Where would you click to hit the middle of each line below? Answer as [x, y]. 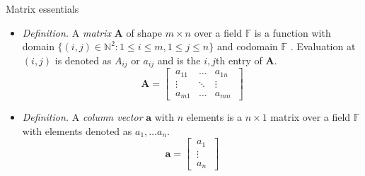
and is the [179, 60]
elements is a [214, 117]
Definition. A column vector [82, 117]
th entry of [239, 60]
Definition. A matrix [66, 32]
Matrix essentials [42, 8]
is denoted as [83, 60]
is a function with [292, 32]
